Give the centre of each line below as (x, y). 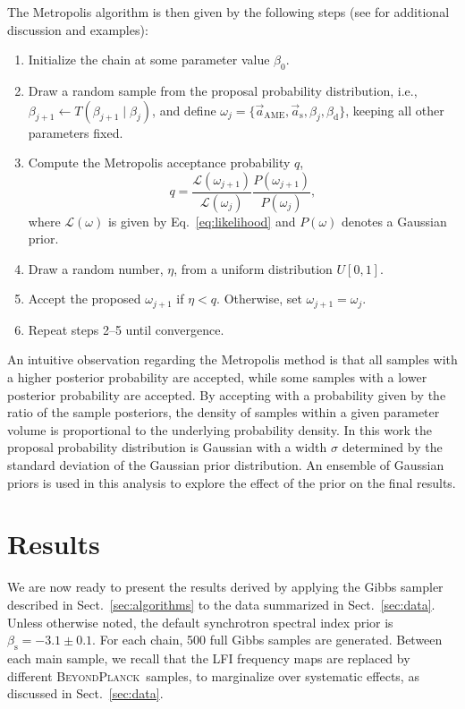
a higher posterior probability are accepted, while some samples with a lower (217, 377)
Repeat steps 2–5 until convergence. (126, 329)
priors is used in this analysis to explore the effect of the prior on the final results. (232, 482)
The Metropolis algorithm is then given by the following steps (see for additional (228, 12)
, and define (184, 110)
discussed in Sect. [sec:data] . (85, 693)
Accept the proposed (85, 299)
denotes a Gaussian (394, 221)
